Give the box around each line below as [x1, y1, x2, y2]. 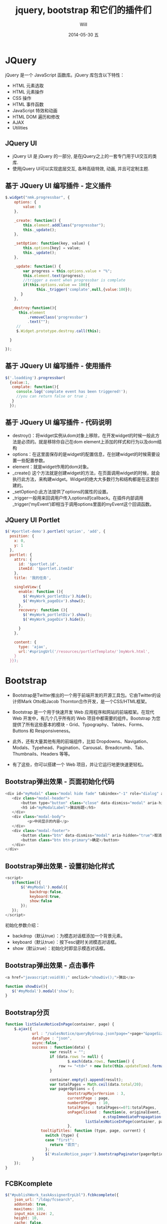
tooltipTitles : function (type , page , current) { [40, 1128, 146, 1134]
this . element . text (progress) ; [23, 273, 85, 278]
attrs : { [14, 557, 32, 562]
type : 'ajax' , [18, 644, 48, 649]
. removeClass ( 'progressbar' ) [27, 315, 88, 320]
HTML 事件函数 [12, 101, 44, 107]
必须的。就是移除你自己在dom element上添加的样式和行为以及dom [21, 438, 158, 444]
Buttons [12, 728, 29, 734]
